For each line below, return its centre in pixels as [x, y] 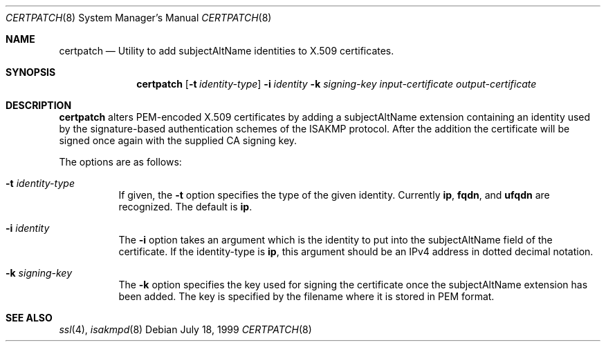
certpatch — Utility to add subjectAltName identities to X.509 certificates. [227, 51]
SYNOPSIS [31, 72]
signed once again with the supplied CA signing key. [178, 140]
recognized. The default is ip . [185, 207]
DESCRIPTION [39, 105]
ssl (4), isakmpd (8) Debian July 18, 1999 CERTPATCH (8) [185, 329]
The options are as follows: [120, 162]
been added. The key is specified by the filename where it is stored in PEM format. [306, 296]
